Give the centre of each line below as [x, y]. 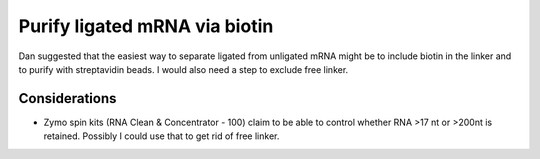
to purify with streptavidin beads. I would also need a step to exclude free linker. [183, 69]
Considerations [67, 98]
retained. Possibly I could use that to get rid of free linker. [161, 136]
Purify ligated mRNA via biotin [146, 26]
